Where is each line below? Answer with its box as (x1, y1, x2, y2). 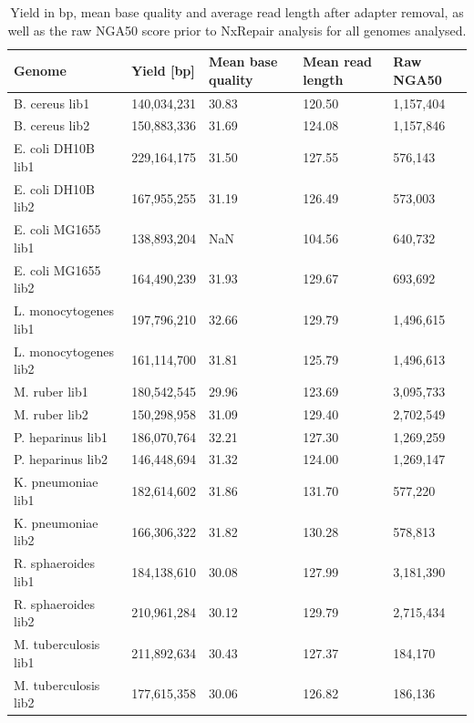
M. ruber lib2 (14, 404, 88, 423)
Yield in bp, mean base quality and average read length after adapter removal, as (10, 3, 464, 21)
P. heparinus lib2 (14, 449, 108, 469)
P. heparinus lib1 (14, 427, 108, 446)
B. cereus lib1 (14, 93, 90, 112)
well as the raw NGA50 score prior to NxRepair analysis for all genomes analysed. (7, 20, 467, 39)
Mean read (303, 52, 372, 71)
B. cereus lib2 (14, 116, 90, 135)
